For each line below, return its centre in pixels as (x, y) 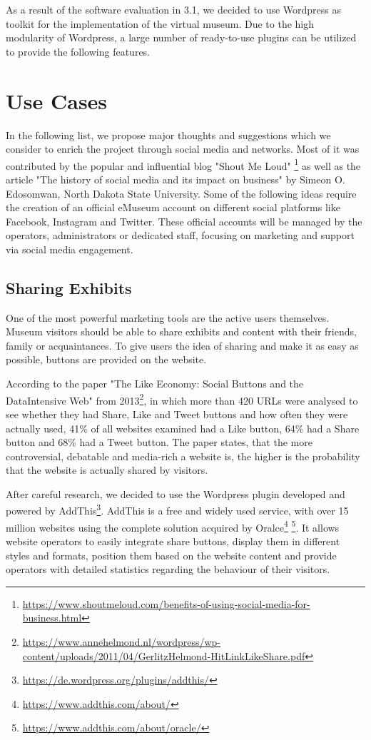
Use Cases (57, 100)
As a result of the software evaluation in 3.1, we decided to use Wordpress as (174, 9)
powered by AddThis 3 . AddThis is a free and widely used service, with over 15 (177, 510)
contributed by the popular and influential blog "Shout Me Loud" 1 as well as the (183, 164)
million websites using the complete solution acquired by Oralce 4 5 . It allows (173, 526)
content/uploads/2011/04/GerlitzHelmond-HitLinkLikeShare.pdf (164, 655)
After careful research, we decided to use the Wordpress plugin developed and (176, 493)
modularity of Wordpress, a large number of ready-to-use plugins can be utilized (181, 37)
